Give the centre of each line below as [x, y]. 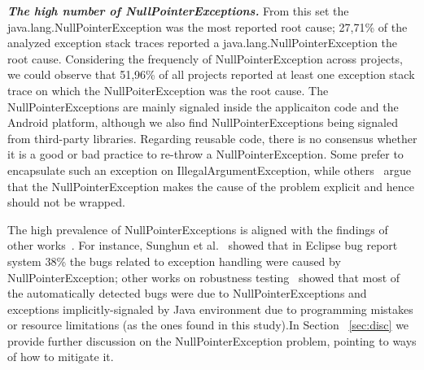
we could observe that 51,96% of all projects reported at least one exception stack [211, 74]
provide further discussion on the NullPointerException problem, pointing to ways [212, 340]
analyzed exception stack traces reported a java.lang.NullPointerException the [203, 43]
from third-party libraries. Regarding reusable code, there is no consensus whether [212, 138]
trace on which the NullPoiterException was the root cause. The [168, 90]
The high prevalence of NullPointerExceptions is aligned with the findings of [198, 229]
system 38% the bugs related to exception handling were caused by [174, 261]
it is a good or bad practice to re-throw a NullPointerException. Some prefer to [205, 154]
